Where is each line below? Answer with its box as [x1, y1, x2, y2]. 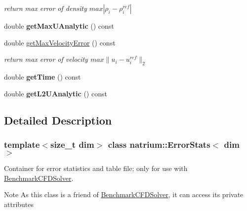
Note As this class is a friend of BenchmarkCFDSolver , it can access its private [4, 189, 244, 200]
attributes [4, 199, 34, 209]
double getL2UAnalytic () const [4, 88, 107, 98]
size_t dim [50, 138, 94, 150]
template [4, 138, 40, 150]
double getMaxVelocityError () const [4, 37, 116, 47]
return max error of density [4, 3, 87, 13]
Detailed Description [4, 112, 112, 127]
